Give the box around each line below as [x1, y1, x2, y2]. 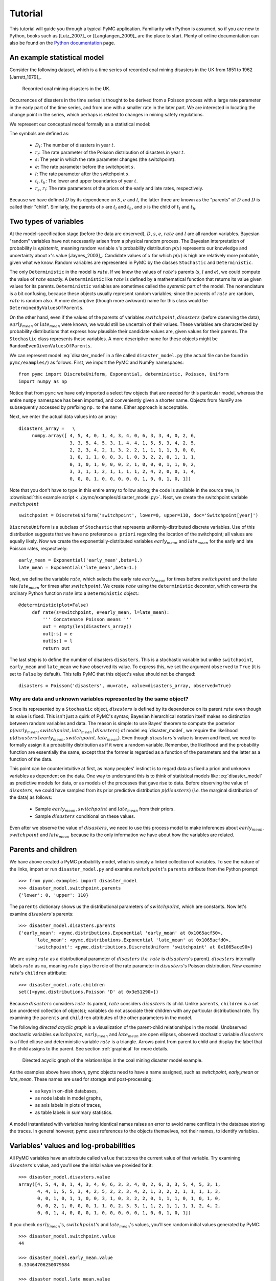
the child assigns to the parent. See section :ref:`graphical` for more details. [9, 1045, 169, 1051]
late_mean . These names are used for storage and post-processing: [9, 1076, 153, 1082]
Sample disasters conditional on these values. [35, 813, 135, 819]
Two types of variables [9, 217, 84, 226]
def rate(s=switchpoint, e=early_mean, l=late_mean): [32, 609, 170, 615]
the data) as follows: [9, 794, 53, 800]
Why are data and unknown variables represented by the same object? [9, 695, 189, 702]
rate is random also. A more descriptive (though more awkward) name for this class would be [9, 297, 208, 303]
